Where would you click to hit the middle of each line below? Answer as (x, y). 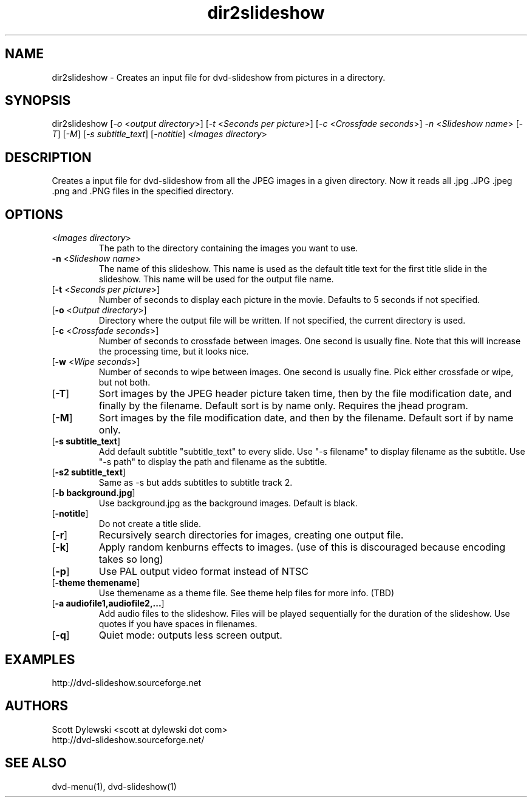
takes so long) (131, 559)
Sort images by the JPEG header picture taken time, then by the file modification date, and (305, 394)
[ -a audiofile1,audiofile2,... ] (108, 603)
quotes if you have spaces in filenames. (178, 624)
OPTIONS (34, 214)
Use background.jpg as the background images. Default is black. (228, 503)
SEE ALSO (36, 763)
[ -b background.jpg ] (94, 493)
